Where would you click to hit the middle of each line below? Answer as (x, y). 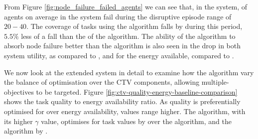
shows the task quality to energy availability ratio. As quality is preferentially (122, 101)
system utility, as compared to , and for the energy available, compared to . (119, 55)
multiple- (215, 82)
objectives (19, 91)
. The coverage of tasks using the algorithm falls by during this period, (134, 26)
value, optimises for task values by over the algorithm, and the (136, 121)
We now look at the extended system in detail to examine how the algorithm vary (129, 72)
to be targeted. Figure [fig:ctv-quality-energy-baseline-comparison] (137, 91)
